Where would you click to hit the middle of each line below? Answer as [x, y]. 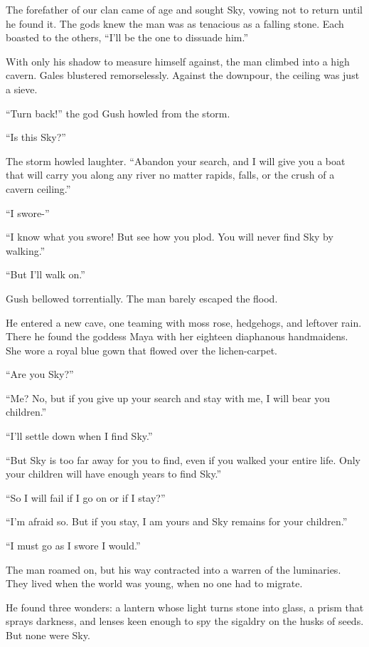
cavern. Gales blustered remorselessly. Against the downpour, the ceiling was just [183, 75]
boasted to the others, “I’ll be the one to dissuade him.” [127, 37]
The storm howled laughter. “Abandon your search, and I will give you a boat [176, 161]
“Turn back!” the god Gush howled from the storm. [118, 113]
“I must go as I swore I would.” [73, 546]
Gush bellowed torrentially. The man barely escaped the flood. [142, 298]
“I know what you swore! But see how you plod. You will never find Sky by [170, 237]
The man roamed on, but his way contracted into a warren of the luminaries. [173, 569]
